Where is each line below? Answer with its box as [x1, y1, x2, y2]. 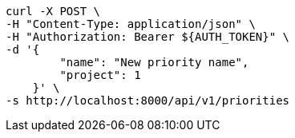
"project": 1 [59, 69, 141, 81]
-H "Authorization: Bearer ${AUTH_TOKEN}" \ [6, 30, 290, 43]
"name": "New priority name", [59, 56, 249, 69]
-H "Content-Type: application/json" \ [6, 18, 256, 30]
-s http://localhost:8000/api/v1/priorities [6, 94, 290, 107]
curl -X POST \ [6, 5, 101, 18]
